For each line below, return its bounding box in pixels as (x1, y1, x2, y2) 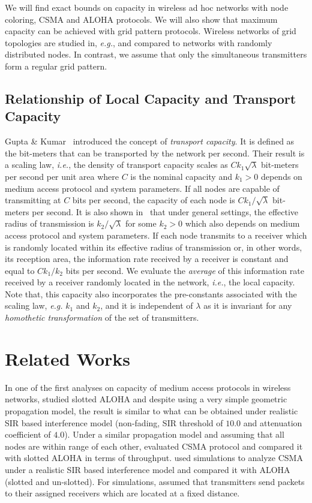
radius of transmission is (5, 217, 94, 230)
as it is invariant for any (203, 299, 292, 312)
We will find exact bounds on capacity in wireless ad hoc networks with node (5, 1, 289, 13)
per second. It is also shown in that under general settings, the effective (32, 205, 299, 218)
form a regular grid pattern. (5, 59, 107, 72)
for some (125, 217, 157, 230)
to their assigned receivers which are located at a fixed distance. (5, 487, 240, 499)
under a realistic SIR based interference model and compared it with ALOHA (5, 463, 290, 475)
